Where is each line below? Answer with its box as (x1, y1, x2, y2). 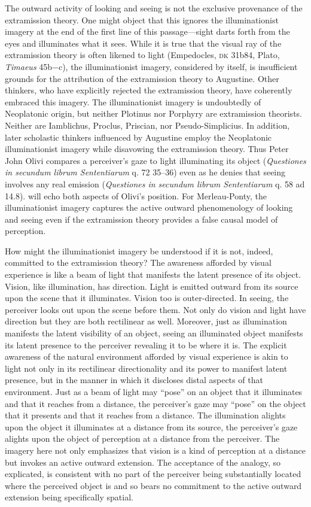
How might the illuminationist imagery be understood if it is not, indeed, (5, 244, 273, 257)
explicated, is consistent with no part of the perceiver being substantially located (5, 467, 301, 480)
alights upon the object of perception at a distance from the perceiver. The (5, 432, 280, 445)
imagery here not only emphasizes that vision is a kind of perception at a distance (5, 444, 306, 456)
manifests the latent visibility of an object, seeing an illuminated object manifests (5, 327, 303, 339)
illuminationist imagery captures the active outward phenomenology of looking (5, 201, 293, 214)
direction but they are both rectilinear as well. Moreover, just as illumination (5, 315, 287, 327)
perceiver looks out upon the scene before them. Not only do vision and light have (5, 303, 306, 315)
